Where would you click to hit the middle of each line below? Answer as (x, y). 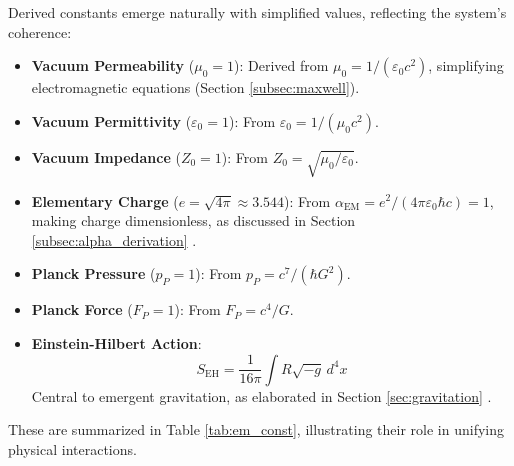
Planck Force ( (82, 309)
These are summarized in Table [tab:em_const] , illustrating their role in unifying (256, 429)
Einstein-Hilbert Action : (116, 342)
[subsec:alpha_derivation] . (114, 239)
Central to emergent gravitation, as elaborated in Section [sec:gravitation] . (261, 395)
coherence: (40, 31)
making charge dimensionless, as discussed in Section (193, 220)
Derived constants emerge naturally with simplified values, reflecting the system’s (257, 12)
